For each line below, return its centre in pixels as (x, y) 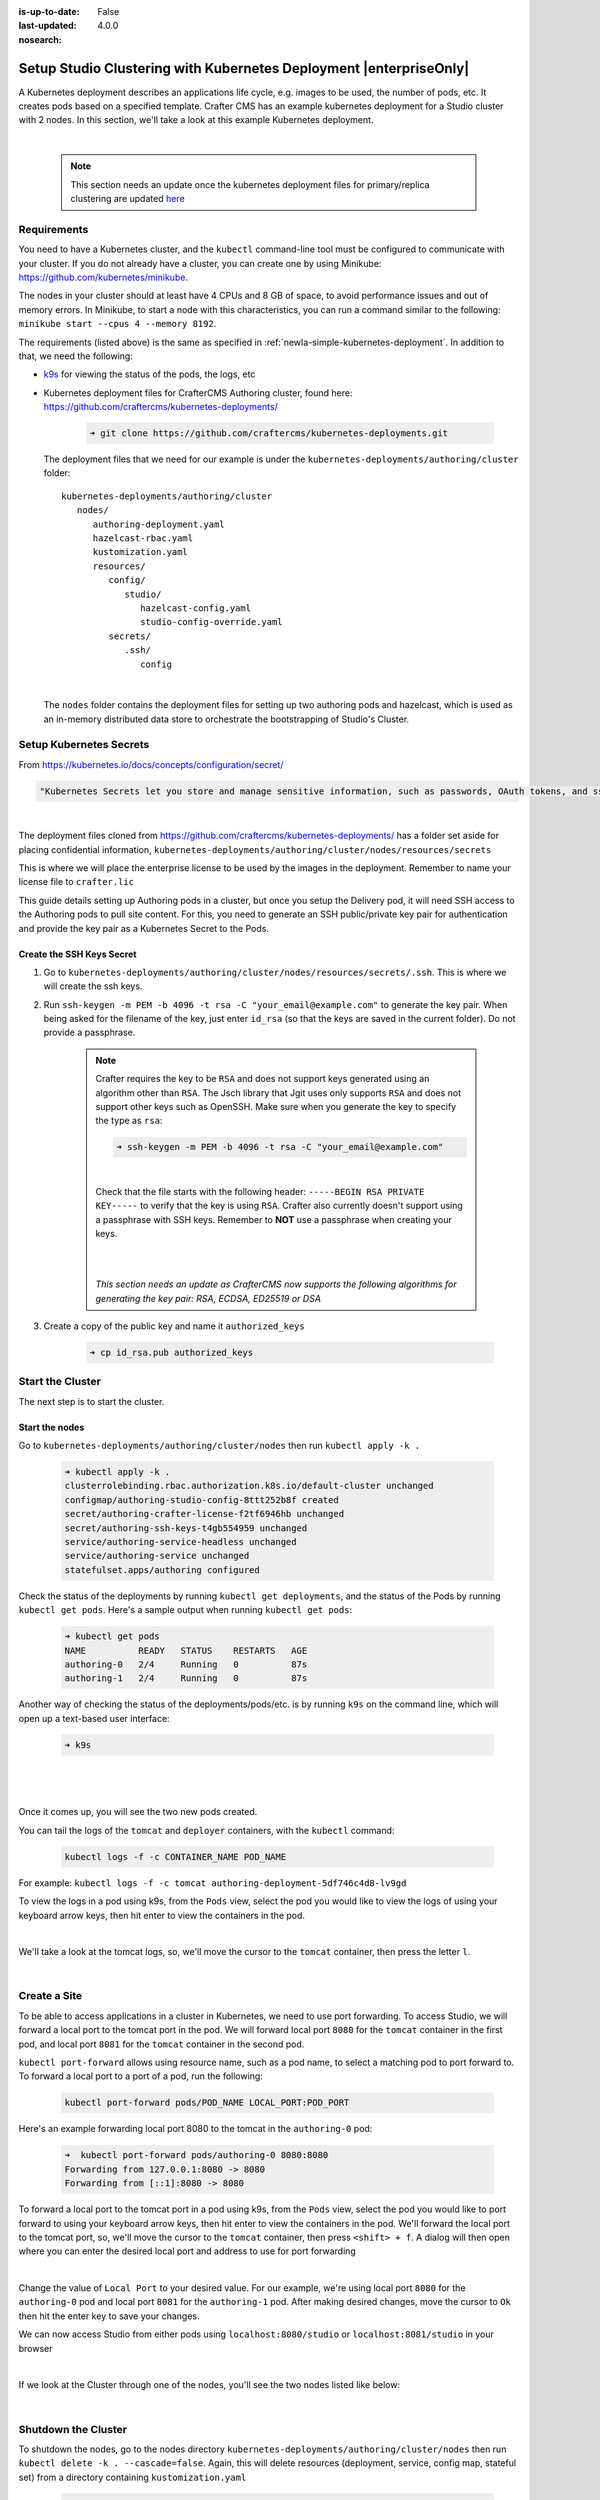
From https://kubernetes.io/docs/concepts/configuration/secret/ (151, 764)
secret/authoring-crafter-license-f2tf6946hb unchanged (204, 1514)
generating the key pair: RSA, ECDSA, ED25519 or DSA (208, 1298)
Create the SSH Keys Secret (77, 954)
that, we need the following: (76, 356)
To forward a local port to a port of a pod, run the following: (141, 2076)
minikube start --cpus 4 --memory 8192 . (117, 324)
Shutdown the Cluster (72, 2429)
